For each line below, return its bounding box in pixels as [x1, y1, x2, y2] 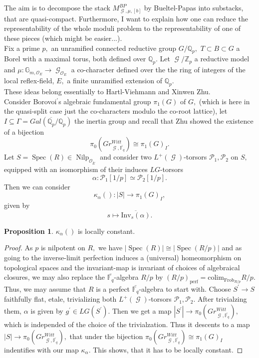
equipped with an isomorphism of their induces [4, 164, 148, 175]
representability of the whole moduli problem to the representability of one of [4, 23, 241, 33]
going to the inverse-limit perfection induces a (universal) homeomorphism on [4, 252, 242, 262]
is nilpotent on [40, 242, 85, 253]
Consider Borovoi [4, 96, 57, 106]
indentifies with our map [4, 344, 79, 355]
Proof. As [4, 242, 33, 253]
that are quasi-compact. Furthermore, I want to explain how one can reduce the [4, 13, 248, 23]
